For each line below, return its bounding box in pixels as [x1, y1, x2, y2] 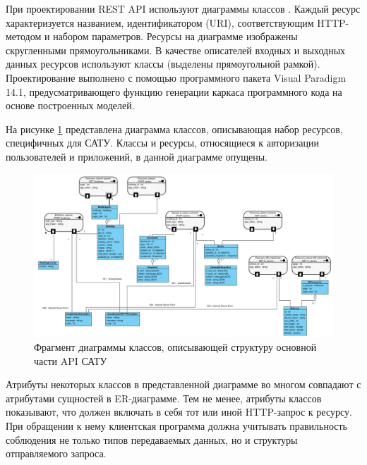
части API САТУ [34, 353, 107, 368]
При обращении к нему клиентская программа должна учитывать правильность [6, 418, 347, 433]
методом [6, 29, 42, 44]
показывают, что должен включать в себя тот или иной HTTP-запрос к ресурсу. [6, 404, 352, 419]
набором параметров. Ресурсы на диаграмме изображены [53, 29, 298, 44]
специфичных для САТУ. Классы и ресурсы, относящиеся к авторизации [6, 135, 319, 150]
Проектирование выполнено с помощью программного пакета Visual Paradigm [6, 70, 347, 85]
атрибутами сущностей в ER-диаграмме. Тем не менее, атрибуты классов [6, 390, 322, 405]
